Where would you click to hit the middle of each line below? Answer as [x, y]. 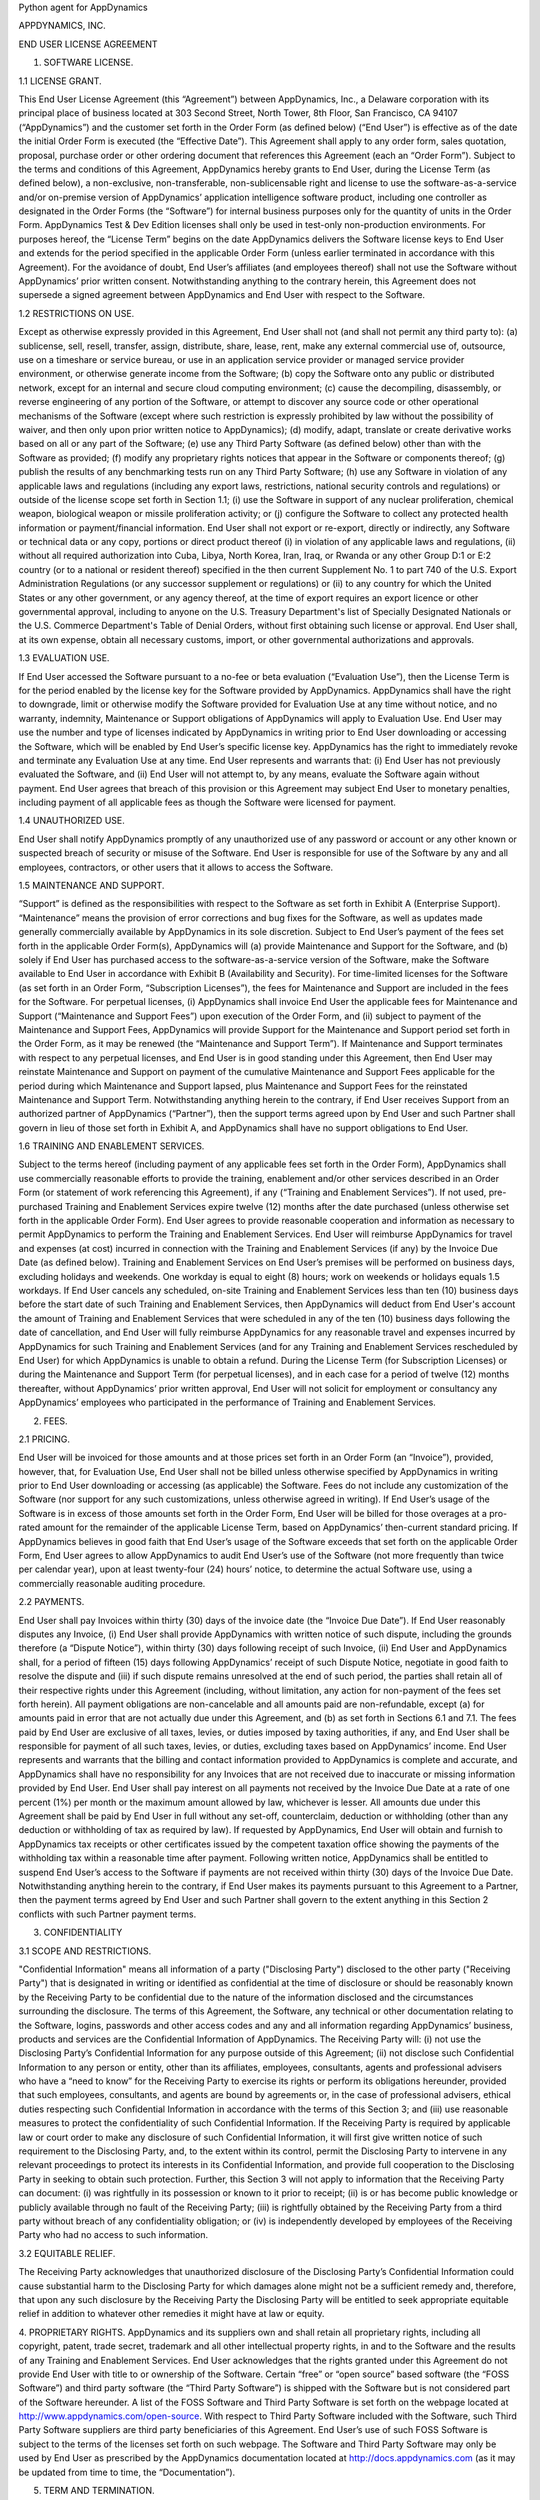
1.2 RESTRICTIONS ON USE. [76, 313]
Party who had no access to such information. [113, 2235]
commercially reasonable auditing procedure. [112, 1583]
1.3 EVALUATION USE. [64, 658]
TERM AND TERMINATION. [99, 2491]
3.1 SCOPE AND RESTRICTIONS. [85, 1951]
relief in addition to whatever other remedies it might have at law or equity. [171, 2314]
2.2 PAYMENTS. [51, 1602]
